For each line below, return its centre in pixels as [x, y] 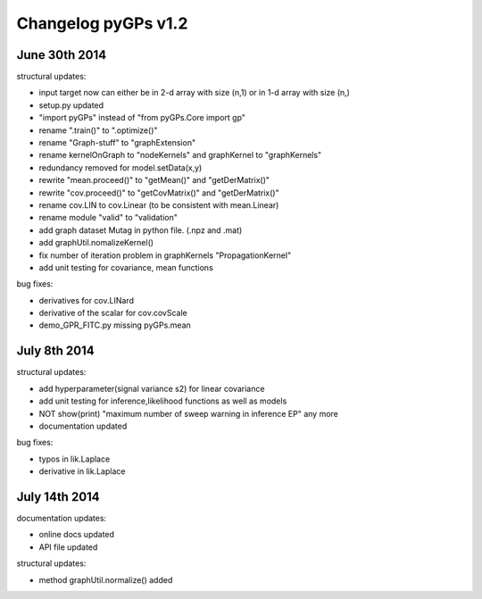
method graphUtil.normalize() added [106, 579]
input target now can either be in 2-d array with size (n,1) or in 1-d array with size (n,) [194, 93]
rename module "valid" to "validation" [108, 218]
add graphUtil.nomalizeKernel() [96, 243]
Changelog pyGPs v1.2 [102, 23]
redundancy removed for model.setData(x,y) [120, 167]
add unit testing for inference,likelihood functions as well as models [163, 401]
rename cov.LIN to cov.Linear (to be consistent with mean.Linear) [159, 204]
